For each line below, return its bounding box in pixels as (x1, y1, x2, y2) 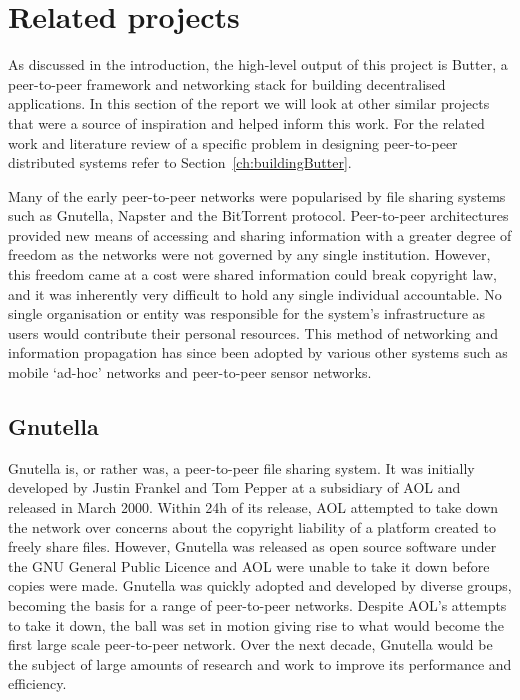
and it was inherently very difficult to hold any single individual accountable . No (8, 283, 502, 304)
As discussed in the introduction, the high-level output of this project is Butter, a (8, 54, 508, 75)
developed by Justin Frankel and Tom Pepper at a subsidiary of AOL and (8, 477, 461, 498)
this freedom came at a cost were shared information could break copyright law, (8, 264, 497, 285)
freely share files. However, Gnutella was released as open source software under (8, 536, 497, 557)
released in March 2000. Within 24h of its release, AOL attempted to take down (8, 497, 499, 518)
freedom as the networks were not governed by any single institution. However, (8, 244, 491, 265)
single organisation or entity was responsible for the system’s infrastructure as (8, 303, 486, 324)
